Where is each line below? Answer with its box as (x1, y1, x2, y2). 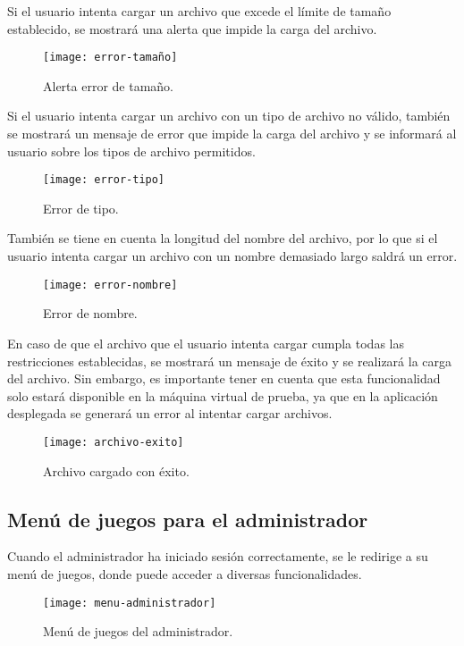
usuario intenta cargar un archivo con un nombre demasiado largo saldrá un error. (7, 247, 458, 265)
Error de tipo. (43, 198, 119, 217)
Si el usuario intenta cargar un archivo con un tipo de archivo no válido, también (7, 106, 451, 125)
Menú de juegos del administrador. (43, 622, 233, 641)
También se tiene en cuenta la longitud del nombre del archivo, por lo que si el (7, 229, 438, 247)
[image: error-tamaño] (43, 51, 178, 64)
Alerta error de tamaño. (43, 76, 173, 95)
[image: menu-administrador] (43, 596, 216, 609)
